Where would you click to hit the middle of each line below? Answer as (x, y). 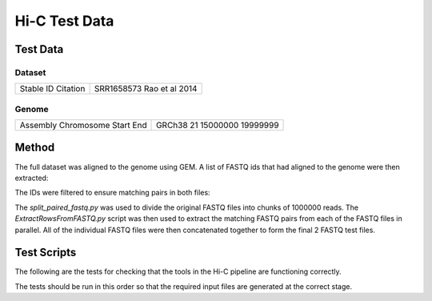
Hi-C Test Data (64, 21)
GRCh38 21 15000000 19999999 (218, 126)
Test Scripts (46, 253)
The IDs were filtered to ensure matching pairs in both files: (113, 193)
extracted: (32, 178)
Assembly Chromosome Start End (83, 126)
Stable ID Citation (52, 89)
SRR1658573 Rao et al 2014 (146, 89)
